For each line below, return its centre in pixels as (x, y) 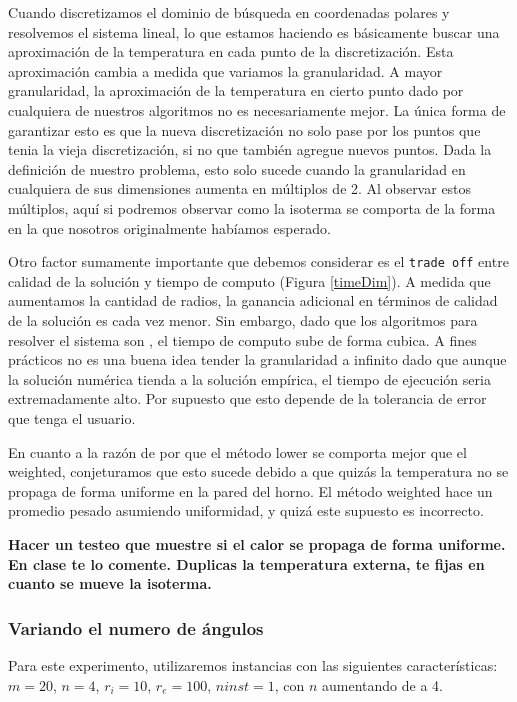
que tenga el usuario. (72, 417)
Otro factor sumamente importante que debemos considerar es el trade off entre (258, 261)
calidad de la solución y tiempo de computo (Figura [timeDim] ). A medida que (249, 280)
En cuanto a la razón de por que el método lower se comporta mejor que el (237, 451)
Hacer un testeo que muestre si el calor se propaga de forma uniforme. (257, 543)
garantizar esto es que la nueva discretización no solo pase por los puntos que (244, 129)
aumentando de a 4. (382, 684)
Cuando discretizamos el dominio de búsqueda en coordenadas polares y (229, 12)
